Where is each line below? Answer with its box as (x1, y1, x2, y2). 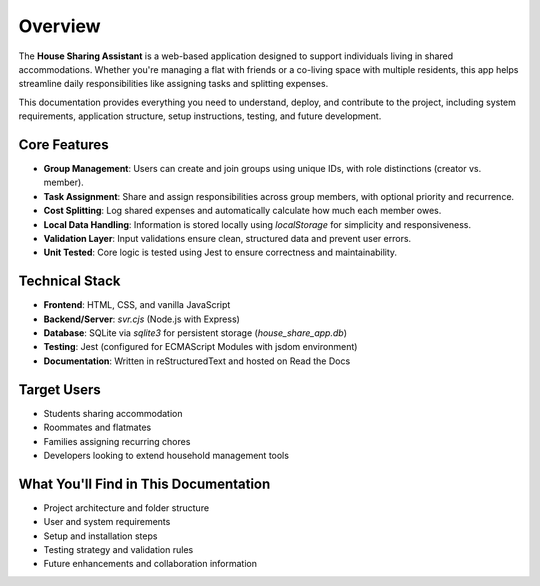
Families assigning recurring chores (43, 435, 191, 447)
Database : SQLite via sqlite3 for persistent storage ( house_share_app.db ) (43, 327, 347, 339)
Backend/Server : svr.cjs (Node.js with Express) (43, 313, 240, 325)
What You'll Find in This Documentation (18, 475, 271, 492)
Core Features (18, 136, 109, 153)
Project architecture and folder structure (43, 501, 210, 514)
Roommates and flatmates (43, 421, 152, 434)
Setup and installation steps (43, 530, 158, 542)
